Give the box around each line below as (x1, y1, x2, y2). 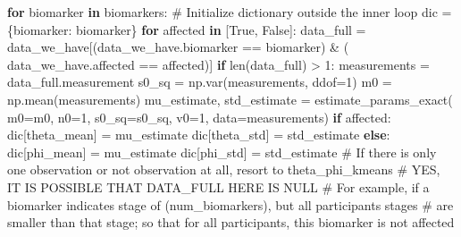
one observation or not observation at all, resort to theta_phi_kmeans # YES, (7, 160, 440, 179)
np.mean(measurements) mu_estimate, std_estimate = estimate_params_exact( (7, 89, 453, 108)
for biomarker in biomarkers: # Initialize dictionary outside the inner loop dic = (7, 3, 452, 21)
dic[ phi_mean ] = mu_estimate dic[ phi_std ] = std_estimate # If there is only (7, 142, 437, 161)
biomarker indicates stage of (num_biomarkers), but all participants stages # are (7, 195, 454, 214)
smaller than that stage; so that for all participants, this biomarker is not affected (7, 213, 455, 232)
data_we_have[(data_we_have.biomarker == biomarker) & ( (7, 38, 349, 56)
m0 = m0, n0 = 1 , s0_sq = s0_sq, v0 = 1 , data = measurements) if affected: (7, 107, 391, 126)
